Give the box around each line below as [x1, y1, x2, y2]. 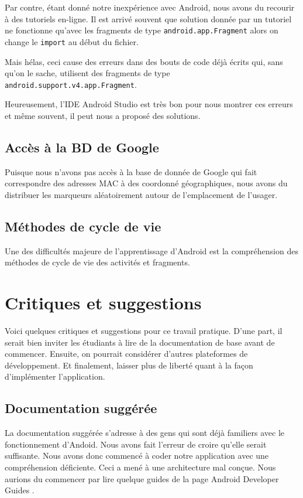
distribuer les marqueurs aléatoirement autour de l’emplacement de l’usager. [5, 188, 278, 200]
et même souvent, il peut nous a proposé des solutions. [5, 109, 201, 121]
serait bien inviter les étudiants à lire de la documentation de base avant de [5, 336, 275, 348]
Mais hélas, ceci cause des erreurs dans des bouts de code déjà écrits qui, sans [5, 55, 283, 67]
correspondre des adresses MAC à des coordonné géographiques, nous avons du [5, 177, 288, 189]
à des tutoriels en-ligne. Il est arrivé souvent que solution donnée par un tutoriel [5, 12, 292, 25]
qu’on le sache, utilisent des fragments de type [5, 67, 170, 79]
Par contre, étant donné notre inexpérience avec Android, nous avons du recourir [5, 1, 295, 13]
